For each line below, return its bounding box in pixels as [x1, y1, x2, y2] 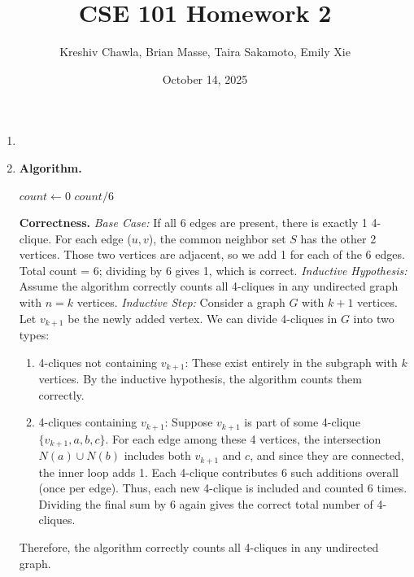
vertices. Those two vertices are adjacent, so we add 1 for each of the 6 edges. [19, 246, 405, 263]
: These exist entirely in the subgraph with [185, 353, 398, 370]
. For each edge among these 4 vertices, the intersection [105, 430, 381, 447]
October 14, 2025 [162, 70, 248, 87]
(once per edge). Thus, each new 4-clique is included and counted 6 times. [38, 479, 407, 496]
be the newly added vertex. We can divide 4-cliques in [68, 309, 338, 326]
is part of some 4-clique [244, 413, 360, 431]
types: [19, 326, 50, 343]
